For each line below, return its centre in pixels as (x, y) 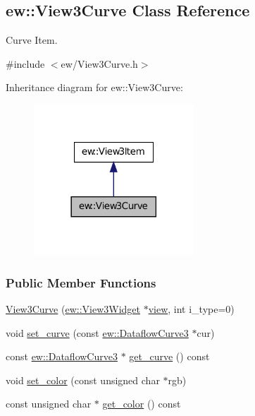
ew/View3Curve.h (99, 63)
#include (25, 63)
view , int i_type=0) (191, 309)
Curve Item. (32, 40)
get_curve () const (169, 356)
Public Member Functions (81, 282)
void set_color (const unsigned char (83, 380)
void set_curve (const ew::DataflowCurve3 (97, 332)
